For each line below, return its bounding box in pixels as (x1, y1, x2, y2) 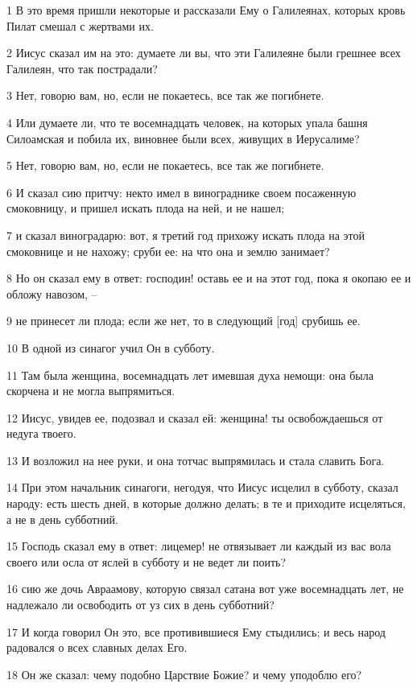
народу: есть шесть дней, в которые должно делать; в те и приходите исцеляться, (6, 495, 406, 512)
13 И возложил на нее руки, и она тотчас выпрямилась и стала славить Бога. (6, 451, 385, 468)
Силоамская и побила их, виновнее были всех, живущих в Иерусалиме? (6, 130, 360, 146)
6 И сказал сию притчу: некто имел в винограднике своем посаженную (6, 183, 357, 200)
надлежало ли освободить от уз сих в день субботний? (6, 596, 275, 613)
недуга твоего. (6, 425, 76, 442)
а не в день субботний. (6, 510, 118, 527)
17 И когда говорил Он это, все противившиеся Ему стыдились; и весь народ (6, 623, 386, 640)
